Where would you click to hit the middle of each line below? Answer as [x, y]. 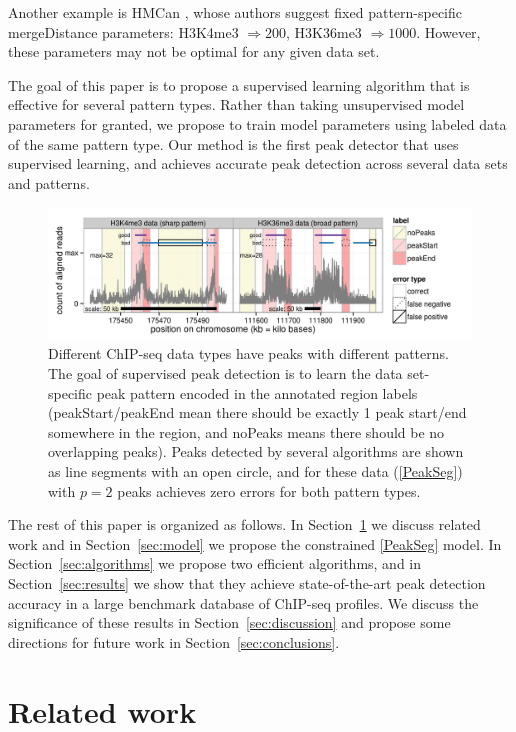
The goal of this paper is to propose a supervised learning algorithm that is [239, 84]
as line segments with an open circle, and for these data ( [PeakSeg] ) [255, 471]
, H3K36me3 [324, 31]
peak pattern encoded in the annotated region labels [257, 392]
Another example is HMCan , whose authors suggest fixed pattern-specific [235, 12]
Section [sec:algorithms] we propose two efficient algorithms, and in [215, 563]
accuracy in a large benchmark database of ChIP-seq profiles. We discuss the [243, 602]
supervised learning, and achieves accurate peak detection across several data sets [258, 163]
